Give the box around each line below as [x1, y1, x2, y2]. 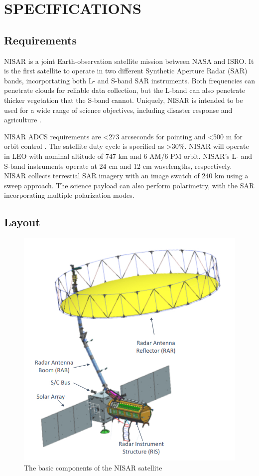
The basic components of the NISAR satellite [24, 462, 162, 473]
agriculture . [4, 114, 41, 125]
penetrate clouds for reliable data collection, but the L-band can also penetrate [4, 85, 245, 95]
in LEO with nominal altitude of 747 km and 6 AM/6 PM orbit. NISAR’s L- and [4, 150, 253, 161]
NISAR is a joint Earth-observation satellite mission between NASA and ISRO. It [4, 55, 254, 66]
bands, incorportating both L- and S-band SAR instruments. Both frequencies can [4, 75, 255, 85]
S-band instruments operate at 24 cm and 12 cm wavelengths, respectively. [4, 160, 232, 171]
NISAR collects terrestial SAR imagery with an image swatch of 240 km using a [4, 170, 249, 181]
